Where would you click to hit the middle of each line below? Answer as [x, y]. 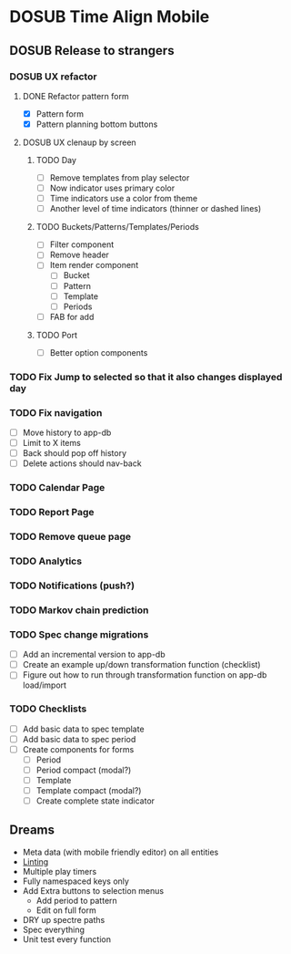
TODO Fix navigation [56, 412]
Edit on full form [66, 910]
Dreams [32, 830]
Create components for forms [78, 749]
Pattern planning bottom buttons [97, 124]
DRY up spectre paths [64, 919]
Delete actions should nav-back [82, 463]
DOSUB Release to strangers [92, 51]
